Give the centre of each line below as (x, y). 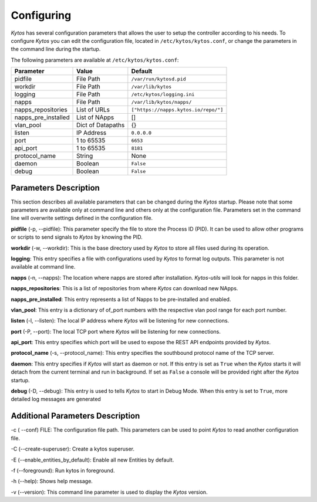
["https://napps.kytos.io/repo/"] (177, 109)
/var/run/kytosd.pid (158, 79)
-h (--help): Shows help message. (52, 481)
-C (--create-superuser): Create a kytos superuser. (73, 449)
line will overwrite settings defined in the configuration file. (82, 218)
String (85, 156)
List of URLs (93, 110)
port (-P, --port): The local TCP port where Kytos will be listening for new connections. (116, 331)
